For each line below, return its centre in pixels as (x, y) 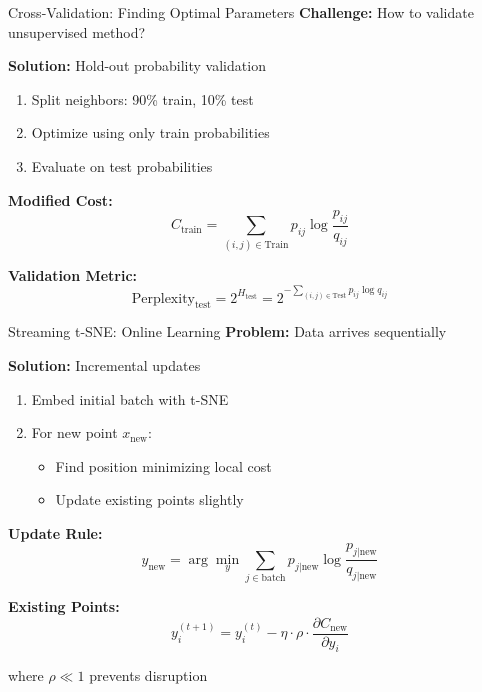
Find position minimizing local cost (163, 465)
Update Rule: (55, 532)
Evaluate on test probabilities (122, 165)
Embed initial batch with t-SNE (130, 398)
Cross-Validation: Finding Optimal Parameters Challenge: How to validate (241, 12)
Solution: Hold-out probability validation (137, 65)
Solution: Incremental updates (104, 364)
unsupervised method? (77, 31)
